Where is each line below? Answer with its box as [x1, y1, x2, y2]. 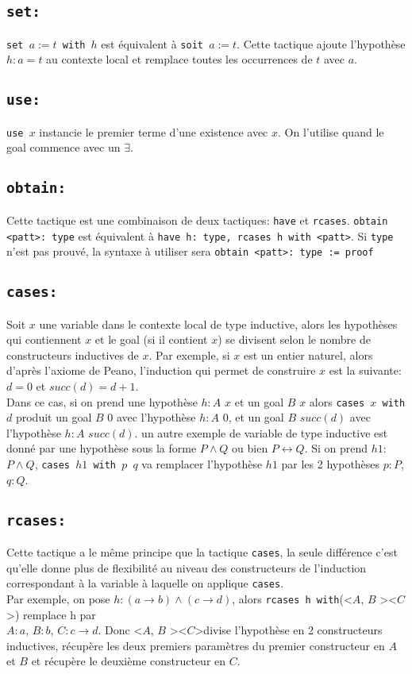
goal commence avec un [6, 139, 121, 156]
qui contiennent [6, 331, 82, 348]
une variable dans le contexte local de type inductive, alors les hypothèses [39, 315, 398, 332]
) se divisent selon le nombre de [218, 331, 371, 348]
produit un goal [15, 409, 92, 426]
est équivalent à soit [101, 35, 203, 52]
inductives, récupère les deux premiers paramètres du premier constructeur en [6, 637, 385, 653]
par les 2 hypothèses [281, 456, 380, 472]
